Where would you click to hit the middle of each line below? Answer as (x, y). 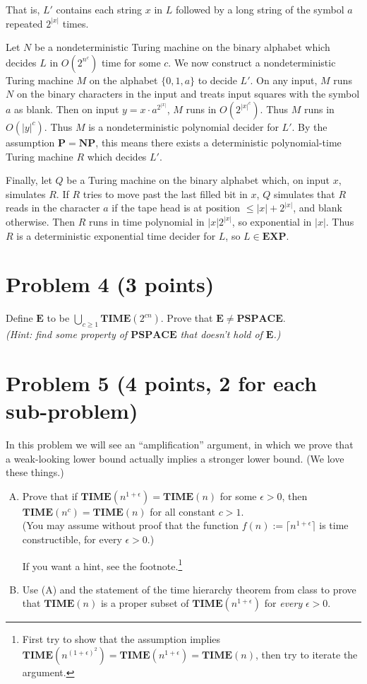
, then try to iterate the (306, 654)
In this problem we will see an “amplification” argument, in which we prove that (180, 444)
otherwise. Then (41, 221)
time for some (131, 62)
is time (334, 525)
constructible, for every (72, 539)
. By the (309, 126)
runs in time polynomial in (147, 221)
